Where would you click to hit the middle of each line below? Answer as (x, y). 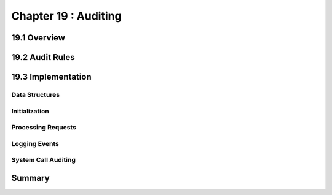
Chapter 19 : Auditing (67, 16)
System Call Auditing (44, 160)
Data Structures (36, 94)
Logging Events (35, 143)
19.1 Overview (38, 38)
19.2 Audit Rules (43, 57)
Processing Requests (44, 128)
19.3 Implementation (51, 77)
